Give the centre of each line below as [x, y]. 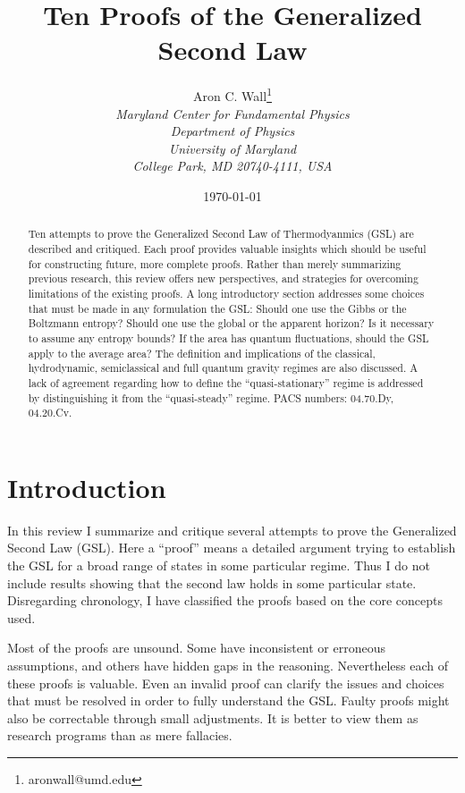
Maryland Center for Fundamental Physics [232, 113]
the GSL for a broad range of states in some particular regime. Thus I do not [219, 565]
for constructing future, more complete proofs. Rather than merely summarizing [215, 263]
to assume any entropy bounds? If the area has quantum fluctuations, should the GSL [228, 337]
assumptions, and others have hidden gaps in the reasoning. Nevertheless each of [228, 665]
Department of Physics [232, 131]
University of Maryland [232, 148]
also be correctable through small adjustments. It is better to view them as [213, 717]
